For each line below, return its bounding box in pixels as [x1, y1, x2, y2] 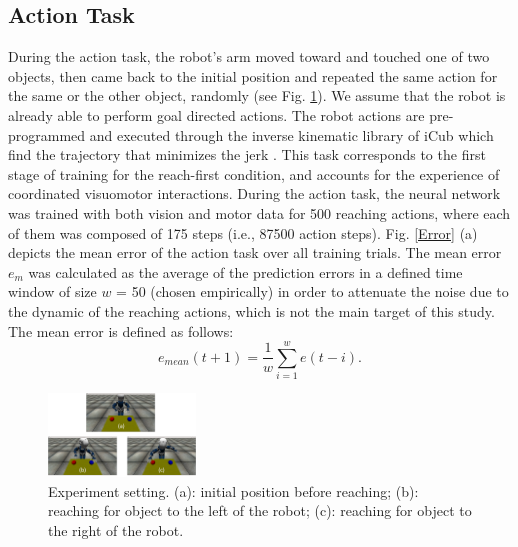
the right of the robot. [48, 519, 184, 540]
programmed [8, 124, 86, 145]
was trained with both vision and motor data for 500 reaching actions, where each [8, 202, 511, 223]
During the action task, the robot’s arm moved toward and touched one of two [8, 46, 490, 67]
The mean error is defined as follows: [8, 320, 234, 341]
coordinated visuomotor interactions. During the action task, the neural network [8, 183, 501, 204]
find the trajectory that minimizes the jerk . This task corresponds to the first [8, 144, 486, 165]
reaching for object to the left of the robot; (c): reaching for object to [48, 500, 472, 521]
